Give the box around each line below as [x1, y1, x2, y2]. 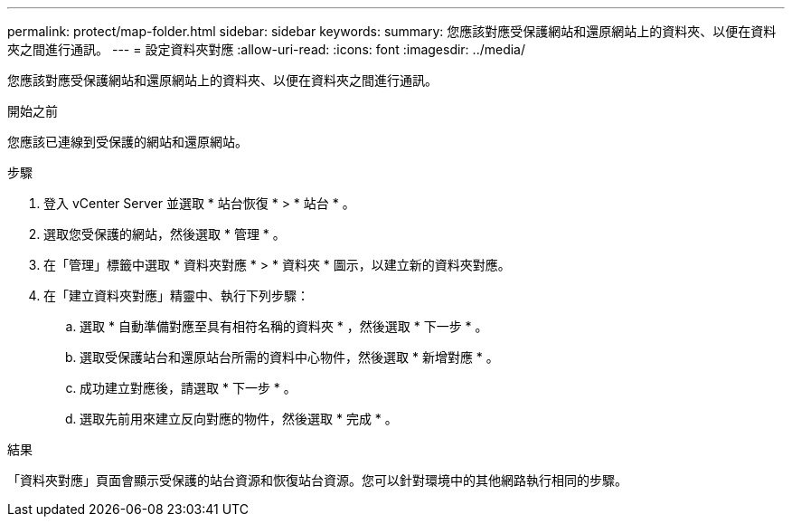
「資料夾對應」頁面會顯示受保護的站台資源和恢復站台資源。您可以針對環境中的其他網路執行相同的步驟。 [7, 472, 627, 488]
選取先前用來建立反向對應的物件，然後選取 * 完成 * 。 [80, 411, 398, 426]
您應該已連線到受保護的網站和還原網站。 [7, 134, 248, 149]
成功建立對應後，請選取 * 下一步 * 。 [80, 380, 297, 395]
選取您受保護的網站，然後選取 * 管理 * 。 [43, 226, 286, 242]
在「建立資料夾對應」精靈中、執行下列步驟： [43, 288, 309, 303]
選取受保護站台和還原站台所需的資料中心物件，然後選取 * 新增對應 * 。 [80, 349, 499, 365]
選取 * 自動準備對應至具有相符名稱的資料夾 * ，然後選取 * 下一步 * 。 [80, 319, 488, 334]
